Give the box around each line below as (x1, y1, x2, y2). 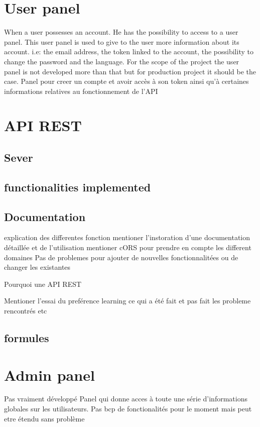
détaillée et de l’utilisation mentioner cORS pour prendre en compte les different (4, 242, 251, 253)
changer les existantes (4, 262, 71, 272)
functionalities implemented (4, 179, 151, 194)
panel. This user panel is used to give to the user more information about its (4, 36, 239, 47)
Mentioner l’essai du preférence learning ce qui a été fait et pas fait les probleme (4, 295, 251, 306)
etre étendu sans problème (4, 413, 85, 423)
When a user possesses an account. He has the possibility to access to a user (4, 27, 238, 37)
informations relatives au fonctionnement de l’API (4, 85, 158, 96)
